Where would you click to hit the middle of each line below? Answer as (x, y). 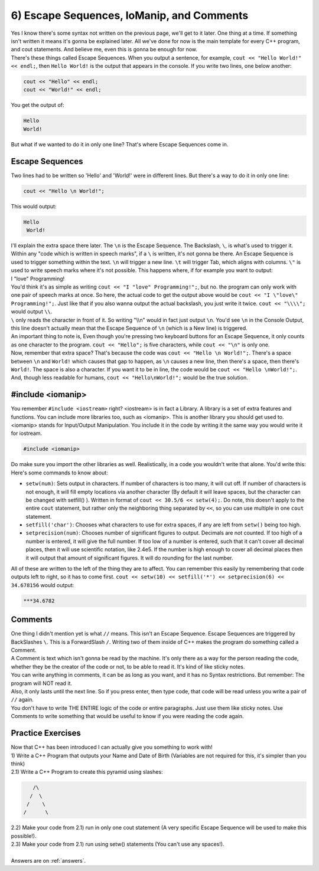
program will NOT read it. (42, 683)
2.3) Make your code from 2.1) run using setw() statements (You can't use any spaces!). (118, 844)
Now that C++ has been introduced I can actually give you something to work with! (112, 747)
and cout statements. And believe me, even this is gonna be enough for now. (104, 50)
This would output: (34, 206)
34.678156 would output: (43, 585)
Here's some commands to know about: (60, 473)
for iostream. (27, 433)
